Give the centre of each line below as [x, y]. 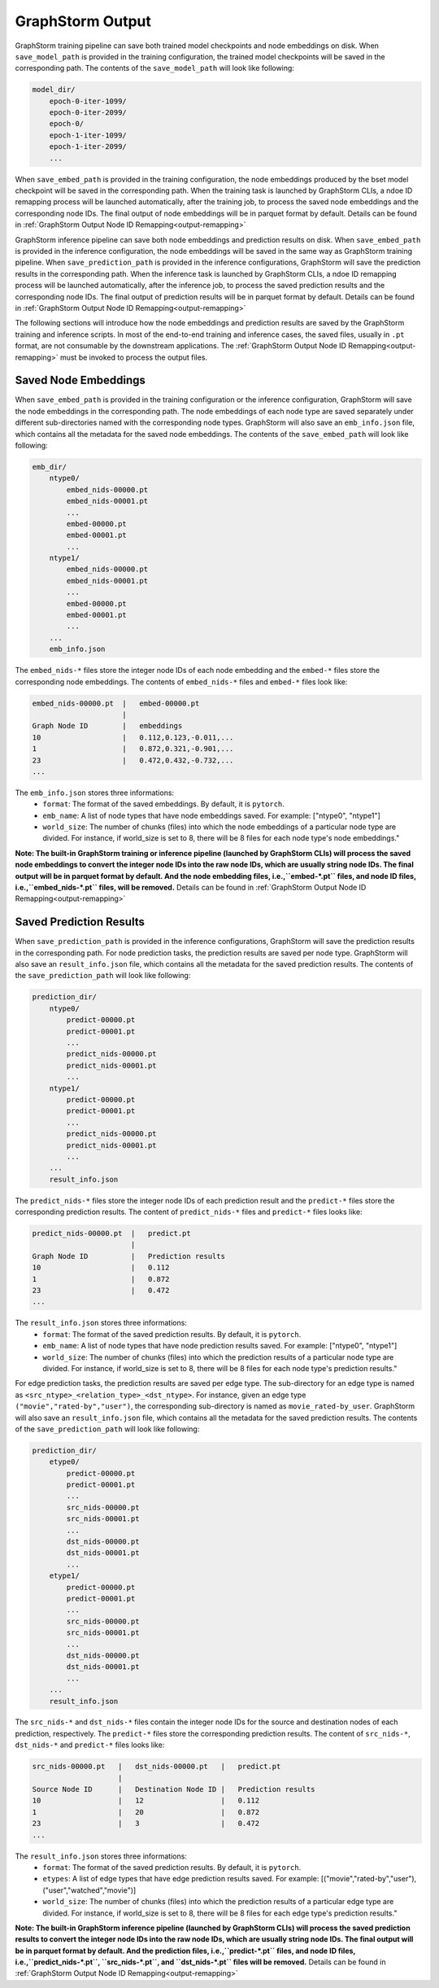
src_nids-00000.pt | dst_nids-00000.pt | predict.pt [156, 1767]
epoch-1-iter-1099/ [88, 135]
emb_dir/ [50, 467]
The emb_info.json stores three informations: [95, 793]
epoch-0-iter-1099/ [88, 101]
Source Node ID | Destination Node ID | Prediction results [174, 1789]
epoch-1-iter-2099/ [88, 147]
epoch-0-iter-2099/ [88, 113]
